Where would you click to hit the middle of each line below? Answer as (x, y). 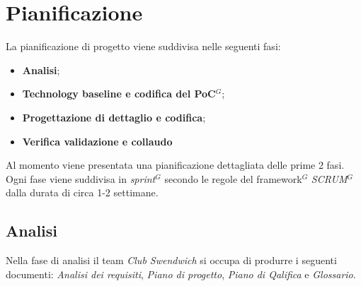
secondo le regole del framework (233, 178)
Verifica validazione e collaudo (97, 141)
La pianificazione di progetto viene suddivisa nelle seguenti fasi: (143, 46)
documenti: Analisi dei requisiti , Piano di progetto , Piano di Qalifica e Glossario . (181, 274)
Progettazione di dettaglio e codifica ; (114, 117)
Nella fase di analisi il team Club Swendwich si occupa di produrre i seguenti (171, 260)
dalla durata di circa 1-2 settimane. (82, 192)
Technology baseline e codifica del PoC (119, 94)
